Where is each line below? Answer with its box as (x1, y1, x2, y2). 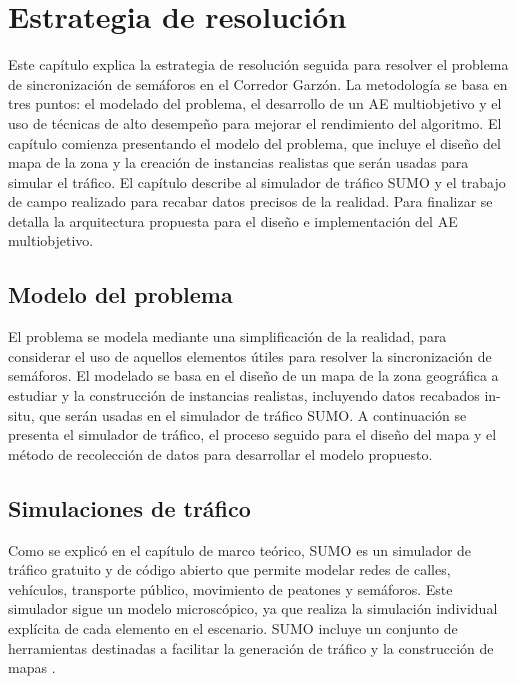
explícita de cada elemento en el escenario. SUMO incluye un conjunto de (8, 618, 458, 638)
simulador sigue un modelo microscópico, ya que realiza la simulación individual (8, 598, 498, 619)
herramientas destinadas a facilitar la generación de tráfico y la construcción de (8, 637, 494, 658)
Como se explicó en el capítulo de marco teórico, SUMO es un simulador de (8, 539, 472, 560)
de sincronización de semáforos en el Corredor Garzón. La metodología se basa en (8, 73, 508, 94)
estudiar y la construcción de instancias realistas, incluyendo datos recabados (8, 385, 480, 406)
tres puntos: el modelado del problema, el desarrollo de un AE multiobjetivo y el (8, 93, 502, 114)
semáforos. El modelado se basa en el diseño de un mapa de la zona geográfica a (8, 365, 499, 386)
